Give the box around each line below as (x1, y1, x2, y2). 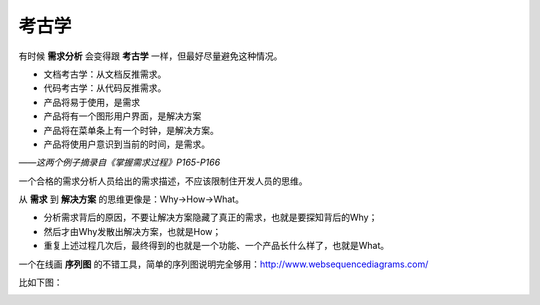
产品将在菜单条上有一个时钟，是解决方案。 (43, 124, 219, 136)
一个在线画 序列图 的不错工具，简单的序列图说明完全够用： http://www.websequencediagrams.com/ (18, 258, 429, 270)
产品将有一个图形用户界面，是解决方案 (43, 110, 202, 122)
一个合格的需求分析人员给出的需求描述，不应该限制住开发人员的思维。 (18, 175, 308, 187)
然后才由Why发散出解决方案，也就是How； (43, 225, 222, 237)
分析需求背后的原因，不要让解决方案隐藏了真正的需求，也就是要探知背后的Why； (43, 211, 378, 224)
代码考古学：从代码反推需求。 (43, 82, 167, 94)
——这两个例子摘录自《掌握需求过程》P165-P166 (18, 156, 221, 169)
